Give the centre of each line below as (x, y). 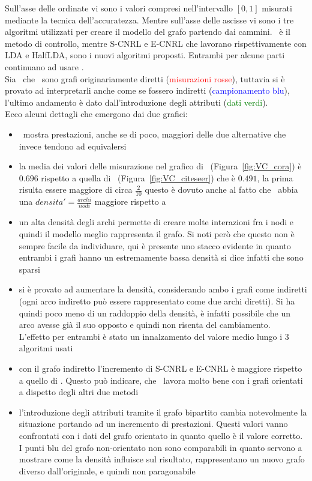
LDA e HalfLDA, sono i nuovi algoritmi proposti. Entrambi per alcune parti (145, 55)
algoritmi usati (46, 348)
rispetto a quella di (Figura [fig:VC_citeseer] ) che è (138, 177)
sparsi (29, 269)
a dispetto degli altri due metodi (79, 392)
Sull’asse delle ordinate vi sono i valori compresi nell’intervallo (119, 8)
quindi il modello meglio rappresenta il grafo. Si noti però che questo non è (157, 234)
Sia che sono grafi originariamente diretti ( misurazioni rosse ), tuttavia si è (145, 78)
